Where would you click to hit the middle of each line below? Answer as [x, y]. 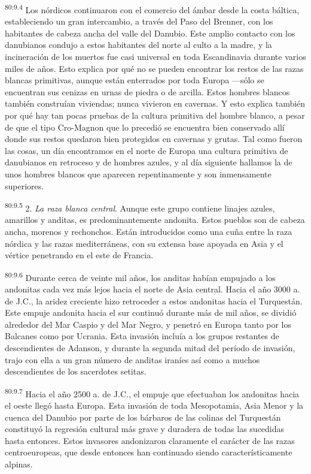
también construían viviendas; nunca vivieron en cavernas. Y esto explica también [155, 103]
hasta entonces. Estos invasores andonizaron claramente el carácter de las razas [150, 440]
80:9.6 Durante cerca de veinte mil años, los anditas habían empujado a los [140, 276]
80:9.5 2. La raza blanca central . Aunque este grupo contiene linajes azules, [140, 207]
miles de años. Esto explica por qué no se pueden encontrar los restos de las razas [154, 68]
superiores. [25, 185]
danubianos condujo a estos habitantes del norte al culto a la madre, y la [138, 45]
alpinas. [19, 464]
